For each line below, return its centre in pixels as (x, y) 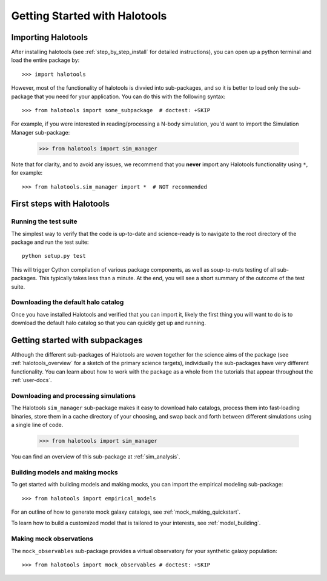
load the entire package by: (45, 60)
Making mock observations (52, 539)
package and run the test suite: (50, 242)
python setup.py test (54, 256)
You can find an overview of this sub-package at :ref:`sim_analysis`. (96, 457)
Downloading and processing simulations (74, 396)
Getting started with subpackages (77, 340)
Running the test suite (44, 221)
